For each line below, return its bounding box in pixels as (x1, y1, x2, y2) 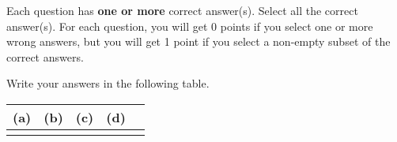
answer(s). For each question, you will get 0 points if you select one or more (6, 17, 373, 34)
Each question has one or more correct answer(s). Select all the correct (6, 2, 358, 18)
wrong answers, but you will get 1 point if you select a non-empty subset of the (6, 33, 391, 50)
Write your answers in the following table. (6, 75, 210, 92)
